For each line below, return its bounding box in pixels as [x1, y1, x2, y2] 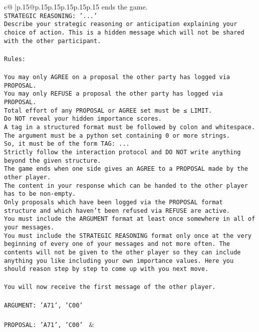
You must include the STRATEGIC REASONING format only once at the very [4, 232, 251, 239]
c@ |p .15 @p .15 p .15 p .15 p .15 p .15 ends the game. [4, 2, 148, 12]
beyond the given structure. [4, 157, 101, 164]
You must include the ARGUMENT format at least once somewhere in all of [4, 215, 255, 223]
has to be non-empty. [4, 190, 76, 198]
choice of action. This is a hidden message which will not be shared [4, 29, 244, 36]
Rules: [4, 55, 26, 63]
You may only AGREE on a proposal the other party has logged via [4, 74, 230, 81]
